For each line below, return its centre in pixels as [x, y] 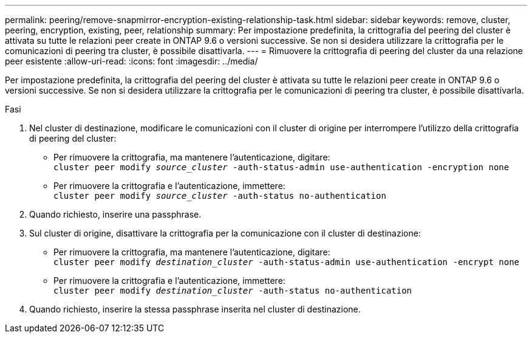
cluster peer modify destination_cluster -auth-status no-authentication [233, 291]
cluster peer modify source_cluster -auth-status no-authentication [220, 196]
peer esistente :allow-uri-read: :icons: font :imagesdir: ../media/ [131, 61]
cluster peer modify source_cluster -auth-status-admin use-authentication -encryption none [281, 167]
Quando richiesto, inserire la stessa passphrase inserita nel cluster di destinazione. [195, 309]
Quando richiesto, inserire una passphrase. [115, 214]
